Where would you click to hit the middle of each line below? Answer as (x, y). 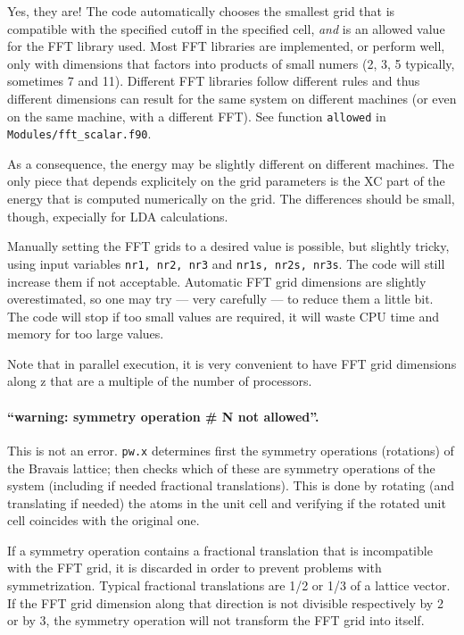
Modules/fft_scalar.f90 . (79, 134)
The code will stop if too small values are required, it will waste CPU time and (223, 316)
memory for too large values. (86, 334)
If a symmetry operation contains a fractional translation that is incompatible (220, 550)
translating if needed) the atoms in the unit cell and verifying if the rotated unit (227, 502)
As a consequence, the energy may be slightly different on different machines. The (231, 163)
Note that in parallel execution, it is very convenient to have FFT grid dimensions (232, 363)
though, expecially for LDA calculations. (118, 216)
